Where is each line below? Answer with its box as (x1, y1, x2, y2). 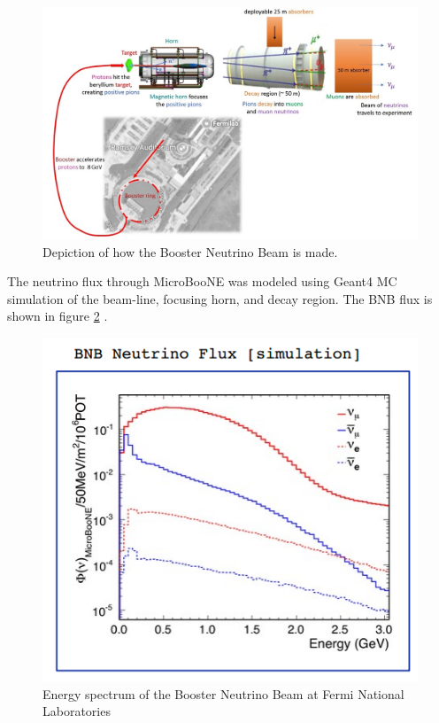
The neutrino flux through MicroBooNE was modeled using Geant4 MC (7, 272, 397, 291)
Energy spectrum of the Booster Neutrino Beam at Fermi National (42, 684, 404, 703)
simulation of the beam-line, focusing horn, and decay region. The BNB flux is (7, 289, 433, 307)
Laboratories (42, 702, 111, 720)
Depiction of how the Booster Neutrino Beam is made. (42, 242, 338, 260)
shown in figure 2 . (7, 307, 108, 325)
